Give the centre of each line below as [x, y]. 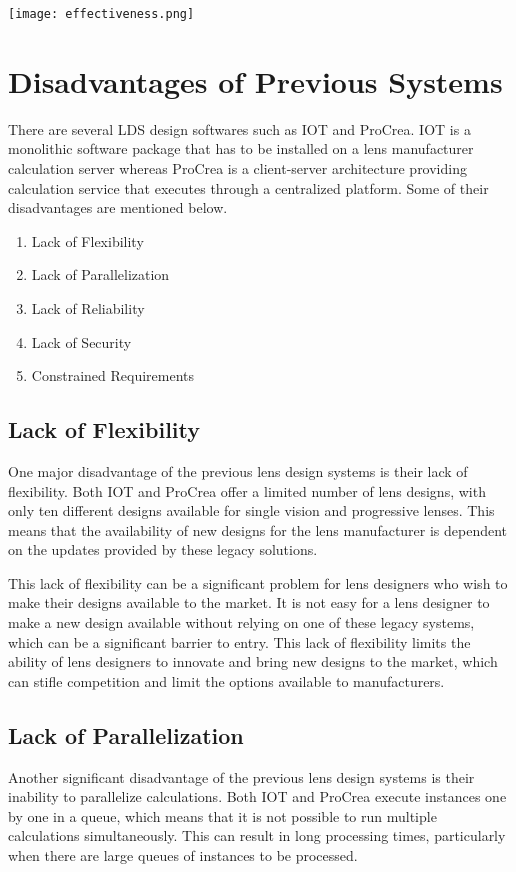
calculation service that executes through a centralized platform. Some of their [248, 187]
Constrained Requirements [113, 375]
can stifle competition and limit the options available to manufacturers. [226, 680]
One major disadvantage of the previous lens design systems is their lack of [238, 470]
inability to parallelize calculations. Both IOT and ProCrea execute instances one [257, 796]
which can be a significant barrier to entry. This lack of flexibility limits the [239, 641]
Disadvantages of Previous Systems [255, 80]
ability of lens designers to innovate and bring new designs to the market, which [253, 661]
